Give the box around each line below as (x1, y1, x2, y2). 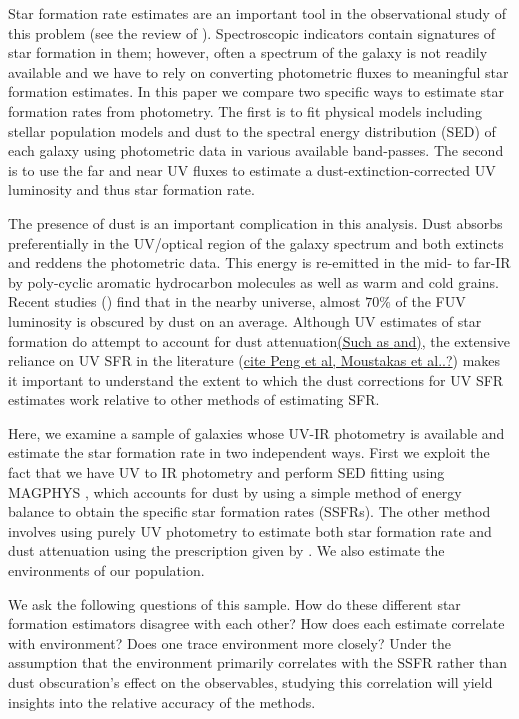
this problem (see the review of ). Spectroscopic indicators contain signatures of (8, 22, 496, 43)
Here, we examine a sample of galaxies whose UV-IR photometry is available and (8, 422, 505, 443)
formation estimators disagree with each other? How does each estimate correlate (8, 613, 505, 634)
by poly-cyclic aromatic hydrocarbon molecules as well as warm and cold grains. (8, 271, 499, 292)
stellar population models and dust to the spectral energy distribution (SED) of (8, 120, 496, 141)
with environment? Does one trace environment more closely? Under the (8, 632, 452, 653)
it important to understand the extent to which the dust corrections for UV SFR (8, 369, 504, 390)
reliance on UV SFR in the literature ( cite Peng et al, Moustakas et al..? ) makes (8, 350, 501, 371)
